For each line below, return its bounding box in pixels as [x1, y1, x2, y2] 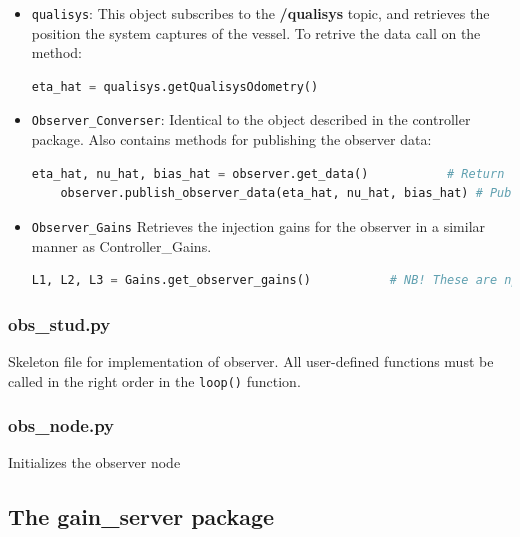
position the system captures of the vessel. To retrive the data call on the [31, 22, 481, 43]
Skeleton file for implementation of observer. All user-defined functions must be [8, 350, 494, 371]
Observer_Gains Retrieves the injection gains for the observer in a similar [31, 215, 486, 236]
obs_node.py [8, 413, 115, 438]
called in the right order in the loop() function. [8, 370, 301, 391]
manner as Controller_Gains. [31, 235, 212, 256]
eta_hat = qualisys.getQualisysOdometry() [31, 79, 319, 94]
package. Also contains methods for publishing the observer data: [31, 129, 432, 150]
